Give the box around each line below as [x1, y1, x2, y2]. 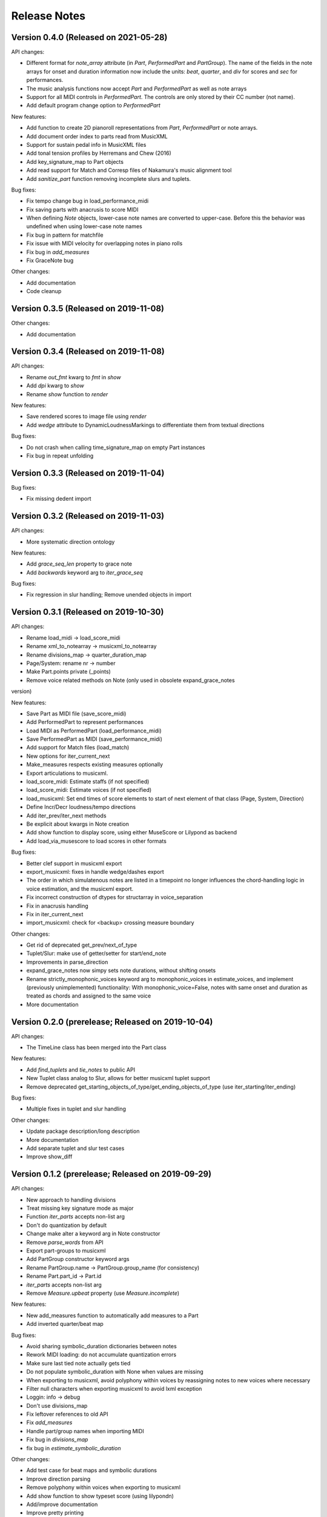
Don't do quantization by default [26, 1221, 107, 1229]
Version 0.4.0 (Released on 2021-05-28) [11, 32, 168, 42]
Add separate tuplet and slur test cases [26, 1144, 125, 1152]
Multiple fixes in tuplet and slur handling [26, 1105, 127, 1113]
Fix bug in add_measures [26, 248, 90, 255]
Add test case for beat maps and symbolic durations [26, 1467, 157, 1474]
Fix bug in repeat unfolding [26, 452, 94, 459]
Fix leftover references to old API [26, 1411, 108, 1418]
